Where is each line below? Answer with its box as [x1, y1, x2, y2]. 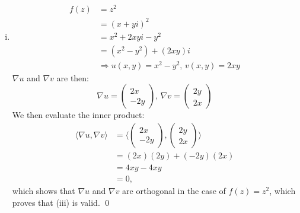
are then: [56, 71, 90, 84]
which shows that [12, 185, 75, 197]
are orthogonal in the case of [122, 185, 226, 197]
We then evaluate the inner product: [12, 109, 145, 121]
